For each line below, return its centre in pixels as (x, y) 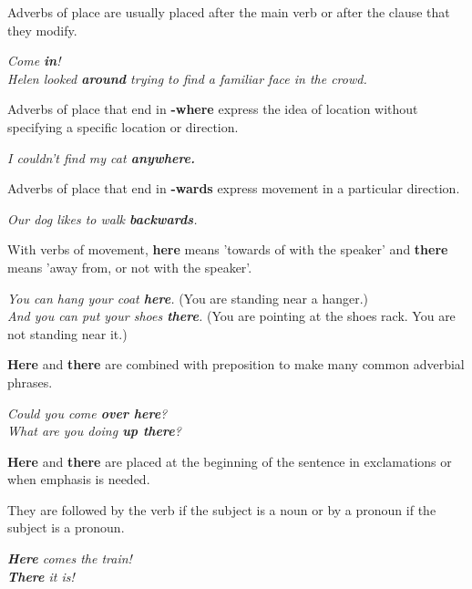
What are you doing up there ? (94, 431)
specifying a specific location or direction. (123, 126)
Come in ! (34, 61)
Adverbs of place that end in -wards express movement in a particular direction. (234, 188)
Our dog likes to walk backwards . (103, 218)
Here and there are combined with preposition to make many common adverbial (236, 364)
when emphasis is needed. (79, 479)
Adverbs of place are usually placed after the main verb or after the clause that (229, 12)
